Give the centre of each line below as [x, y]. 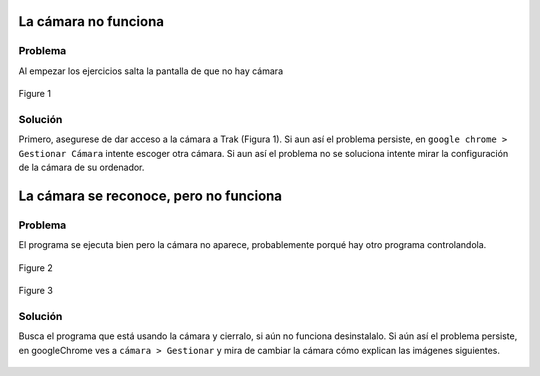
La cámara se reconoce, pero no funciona [150, 195]
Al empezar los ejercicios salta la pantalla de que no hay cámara [151, 71]
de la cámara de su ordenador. [81, 167]
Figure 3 [36, 291]
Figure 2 [36, 267]
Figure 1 [35, 94]
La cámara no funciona [91, 21]
